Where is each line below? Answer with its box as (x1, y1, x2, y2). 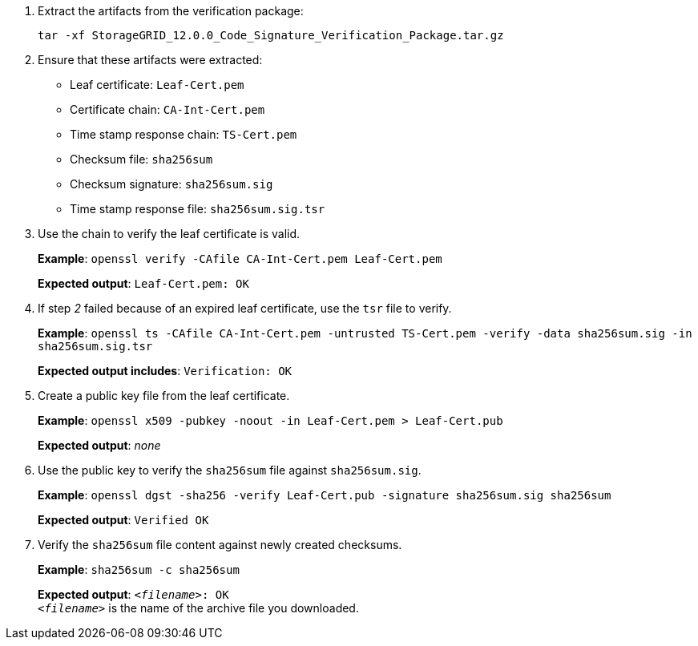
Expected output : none (38, 438, 161, 452)
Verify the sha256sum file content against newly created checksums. (38, 538, 402, 551)
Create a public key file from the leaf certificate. (38, 389, 290, 402)
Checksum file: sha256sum (70, 152, 213, 166)
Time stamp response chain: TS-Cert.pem (70, 127, 297, 141)
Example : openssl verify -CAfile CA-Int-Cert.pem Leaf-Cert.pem (38, 252, 442, 265)
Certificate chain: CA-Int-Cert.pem (70, 103, 265, 116)
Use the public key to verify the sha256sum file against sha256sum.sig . (38, 463, 422, 477)
